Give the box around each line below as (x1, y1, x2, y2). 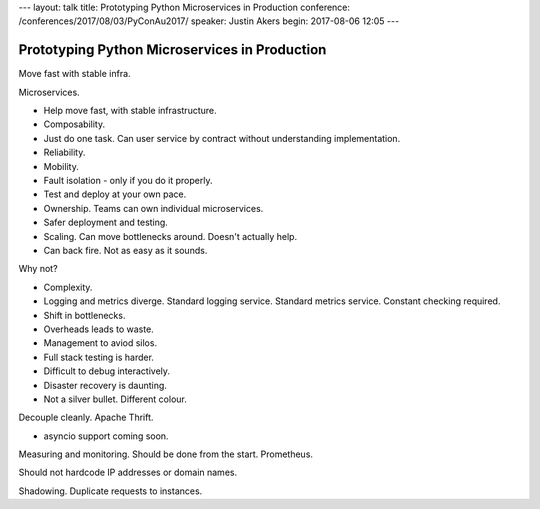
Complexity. (43, 281, 93, 293)
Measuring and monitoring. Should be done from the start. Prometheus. (18, 448, 314, 460)
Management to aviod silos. (43, 337, 158, 349)
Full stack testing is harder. (43, 351, 155, 363)
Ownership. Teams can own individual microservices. (43, 202, 264, 214)
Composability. (43, 118, 105, 130)
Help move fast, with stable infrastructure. (43, 105, 217, 117)
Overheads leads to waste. (43, 323, 154, 335)
